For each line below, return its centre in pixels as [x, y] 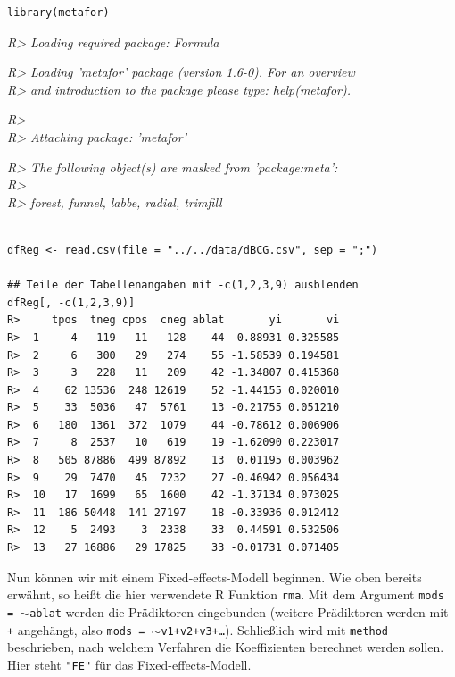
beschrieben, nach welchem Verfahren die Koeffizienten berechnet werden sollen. [226, 647]
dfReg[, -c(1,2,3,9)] [71, 302]
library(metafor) [58, 13]
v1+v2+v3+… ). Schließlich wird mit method [275, 629]
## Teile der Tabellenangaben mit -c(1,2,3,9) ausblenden [183, 285]
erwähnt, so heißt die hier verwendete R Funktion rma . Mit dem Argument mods [226, 594]
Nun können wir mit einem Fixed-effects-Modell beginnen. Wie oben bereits [215, 577]
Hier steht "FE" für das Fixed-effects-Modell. [129, 664]
